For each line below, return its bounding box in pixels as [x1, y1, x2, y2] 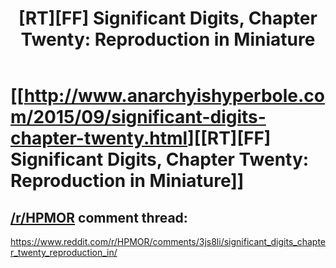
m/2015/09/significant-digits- [10, 106, 267, 129]
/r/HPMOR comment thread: [10, 209, 188, 226]
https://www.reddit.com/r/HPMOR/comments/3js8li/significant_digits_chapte [10, 236, 326, 247]
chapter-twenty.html [10, 127, 188, 150]
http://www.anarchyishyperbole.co [23, 85, 325, 107]
